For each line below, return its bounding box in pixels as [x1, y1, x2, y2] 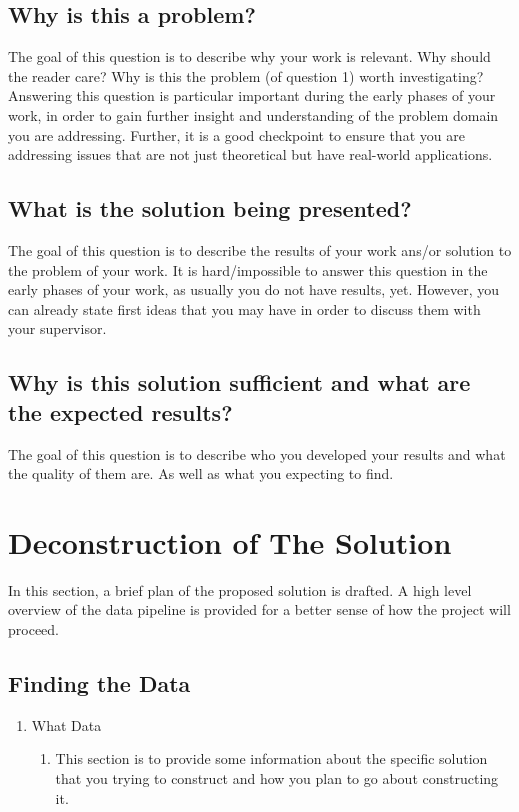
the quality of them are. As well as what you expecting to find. [8, 463, 394, 484]
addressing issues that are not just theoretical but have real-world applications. [8, 144, 493, 165]
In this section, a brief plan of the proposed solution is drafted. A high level [8, 579, 472, 600]
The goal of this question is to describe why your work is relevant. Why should [8, 46, 491, 67]
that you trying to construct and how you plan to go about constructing [55, 768, 499, 789]
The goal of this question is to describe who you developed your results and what [8, 443, 506, 464]
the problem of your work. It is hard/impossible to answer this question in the [8, 259, 488, 280]
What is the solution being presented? [8, 193, 412, 224]
